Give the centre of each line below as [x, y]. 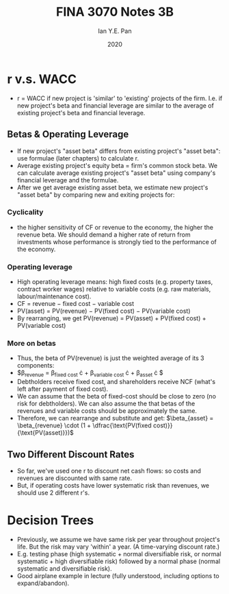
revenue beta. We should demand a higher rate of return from [104, 235]
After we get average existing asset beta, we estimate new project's [112, 187]
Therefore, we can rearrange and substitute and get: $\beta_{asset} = [115, 418]
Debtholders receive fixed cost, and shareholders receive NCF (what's [116, 382]
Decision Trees [51, 520]
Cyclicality [25, 212]
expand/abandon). [43, 583]
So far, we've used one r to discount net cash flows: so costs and [109, 471]
